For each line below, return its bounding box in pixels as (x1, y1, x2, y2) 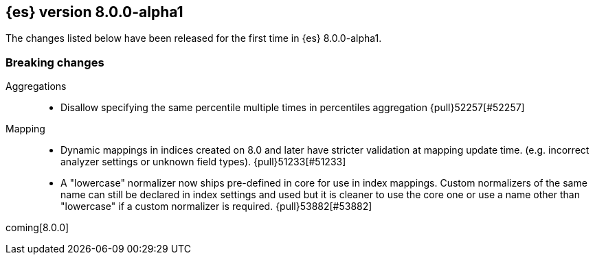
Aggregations (5, 80, 67, 93)
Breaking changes (5, 55, 104, 69)
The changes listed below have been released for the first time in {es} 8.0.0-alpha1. (5, 32, 382, 45)
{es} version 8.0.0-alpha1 (5, 3, 183, 21)
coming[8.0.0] (5, 222, 69, 234)
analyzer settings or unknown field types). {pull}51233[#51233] (60, 156, 346, 168)
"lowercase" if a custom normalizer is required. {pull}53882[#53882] (60, 200, 372, 213)
